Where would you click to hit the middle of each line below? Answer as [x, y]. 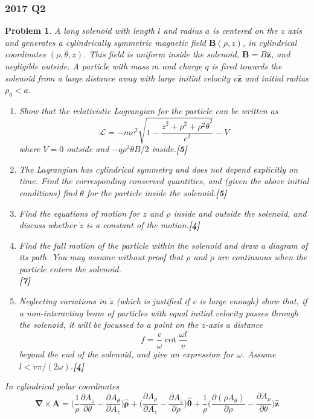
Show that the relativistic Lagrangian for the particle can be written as [149, 110]
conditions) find [48, 192]
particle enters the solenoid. [70, 268]
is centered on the [245, 30]
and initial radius [277, 78]
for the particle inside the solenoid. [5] [157, 192]
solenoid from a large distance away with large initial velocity [118, 78]
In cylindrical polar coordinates [62, 386]
